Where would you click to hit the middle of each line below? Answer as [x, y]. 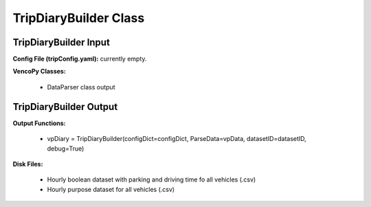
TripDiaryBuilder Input [61, 42]
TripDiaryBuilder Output [65, 107]
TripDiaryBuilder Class [79, 18]
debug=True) [66, 149]
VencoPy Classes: [40, 72]
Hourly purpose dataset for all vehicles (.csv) [111, 189]
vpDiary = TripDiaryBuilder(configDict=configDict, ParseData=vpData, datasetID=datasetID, [177, 139]
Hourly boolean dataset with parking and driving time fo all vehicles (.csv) [151, 179]
